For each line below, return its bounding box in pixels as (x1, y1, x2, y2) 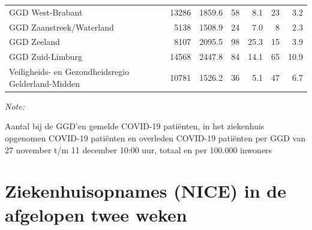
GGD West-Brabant (9, 5, 83, 18)
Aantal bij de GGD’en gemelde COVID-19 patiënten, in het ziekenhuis (5, 120, 265, 132)
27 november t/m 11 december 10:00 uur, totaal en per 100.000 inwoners (5, 143, 272, 156)
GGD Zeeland (9, 35, 60, 48)
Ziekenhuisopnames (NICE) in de (5, 178, 287, 203)
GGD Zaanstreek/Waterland (9, 20, 114, 33)
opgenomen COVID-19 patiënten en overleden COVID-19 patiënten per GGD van (5, 132, 305, 144)
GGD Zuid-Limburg (9, 50, 82, 63)
